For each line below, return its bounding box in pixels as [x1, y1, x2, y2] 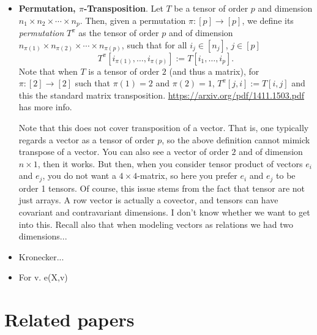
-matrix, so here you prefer [137, 169, 237, 182]
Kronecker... [18, 250, 64, 263]
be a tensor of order [174, 2, 248, 14]
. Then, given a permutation [80, 13, 186, 26]
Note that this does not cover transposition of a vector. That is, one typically [18, 121, 309, 134]
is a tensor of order [88, 64, 160, 77]
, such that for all [121, 38, 187, 51]
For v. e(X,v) [18, 271, 68, 284]
